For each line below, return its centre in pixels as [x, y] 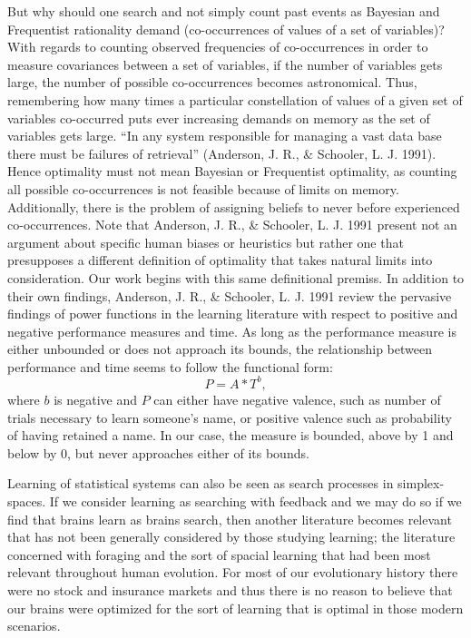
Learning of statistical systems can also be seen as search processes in [201, 483]
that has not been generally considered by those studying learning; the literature [231, 537]
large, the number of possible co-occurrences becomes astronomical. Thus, [212, 82]
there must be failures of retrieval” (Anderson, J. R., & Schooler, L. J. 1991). [222, 153]
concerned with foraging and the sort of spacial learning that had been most [219, 554]
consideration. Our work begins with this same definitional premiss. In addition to [236, 277]
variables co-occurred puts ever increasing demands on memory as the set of [219, 118]
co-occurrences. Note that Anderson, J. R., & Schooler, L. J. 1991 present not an [232, 225]
